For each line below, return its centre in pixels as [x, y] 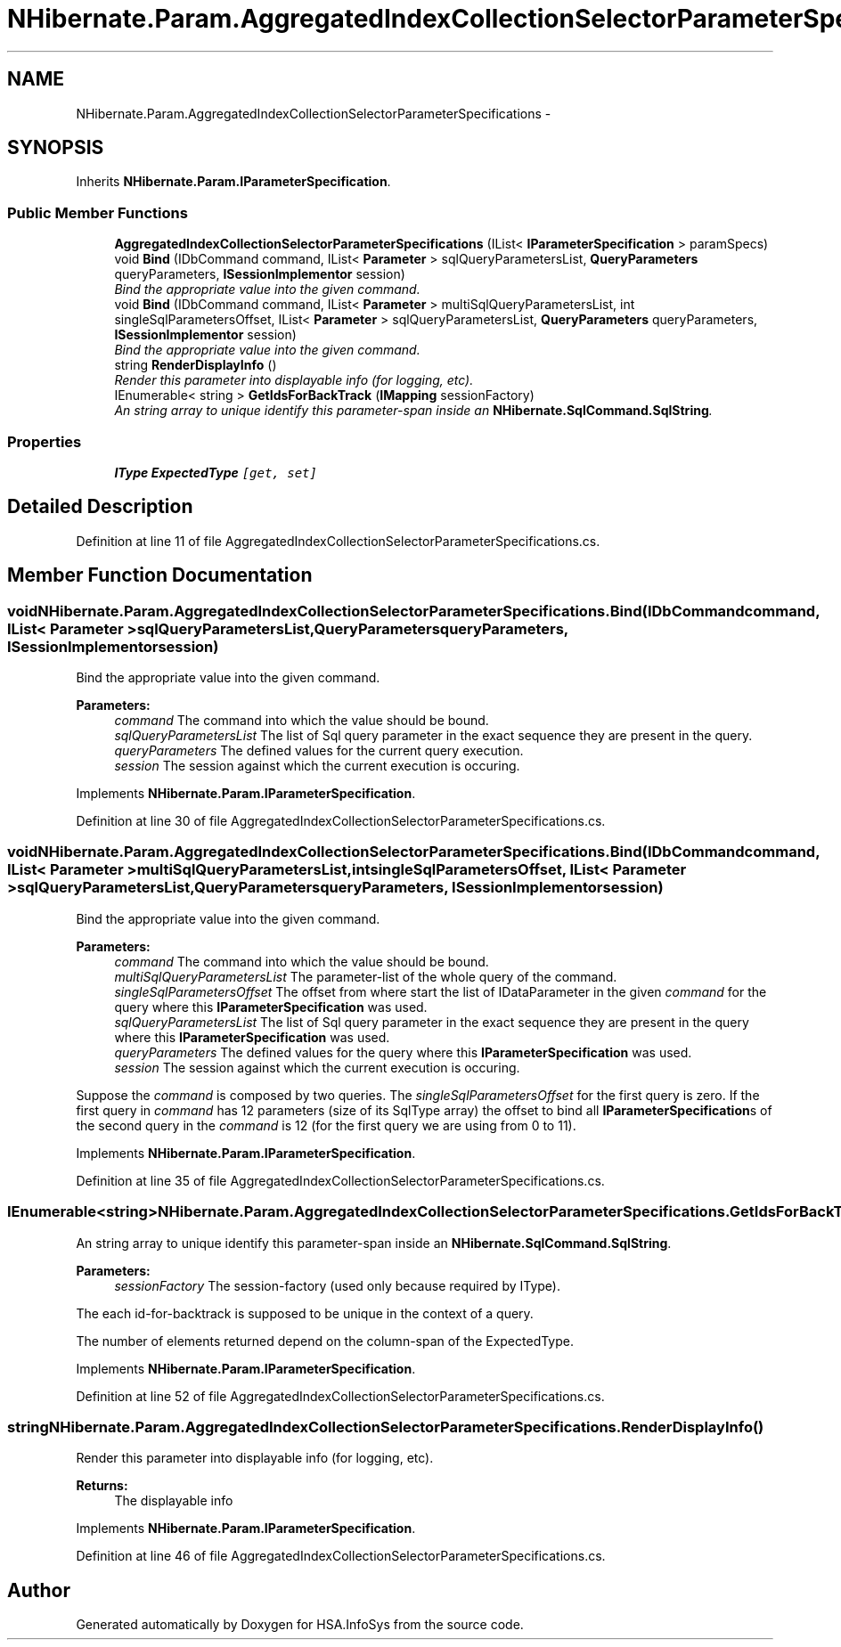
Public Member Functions [98, 212]
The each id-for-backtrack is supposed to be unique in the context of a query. [305, 1313]
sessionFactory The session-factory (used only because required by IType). [337, 1285]
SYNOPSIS [56, 148]
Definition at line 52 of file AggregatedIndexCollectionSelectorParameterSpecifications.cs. [340, 1396]
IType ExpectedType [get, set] [216, 472]
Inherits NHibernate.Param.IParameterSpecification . [233, 182]
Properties [45, 441]
